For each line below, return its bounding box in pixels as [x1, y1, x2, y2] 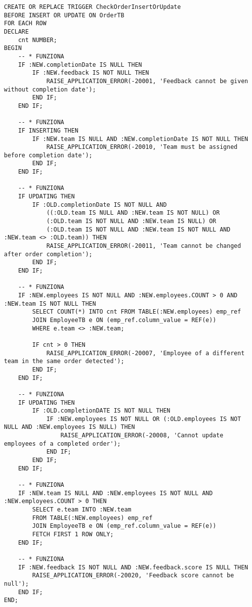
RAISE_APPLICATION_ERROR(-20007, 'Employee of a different [46, 349, 245, 357]
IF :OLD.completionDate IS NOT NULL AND [32, 201, 167, 208]
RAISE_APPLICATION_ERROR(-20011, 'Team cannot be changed [46, 242, 241, 250]
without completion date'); [4, 86, 96, 93]
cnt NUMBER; [18, 36, 57, 44]
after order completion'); [4, 250, 92, 258]
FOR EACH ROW [4, 20, 46, 27]
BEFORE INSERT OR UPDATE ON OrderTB [4, 11, 125, 19]
